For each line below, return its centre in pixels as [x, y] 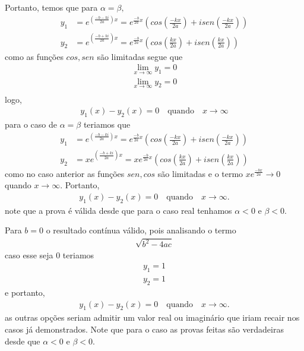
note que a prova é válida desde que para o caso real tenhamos [118, 210]
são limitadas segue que [140, 56]
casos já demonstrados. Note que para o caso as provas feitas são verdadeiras [144, 329]
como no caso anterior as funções [65, 173]
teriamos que [107, 124]
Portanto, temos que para [51, 7]
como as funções [34, 56]
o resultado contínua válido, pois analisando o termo [141, 230]
